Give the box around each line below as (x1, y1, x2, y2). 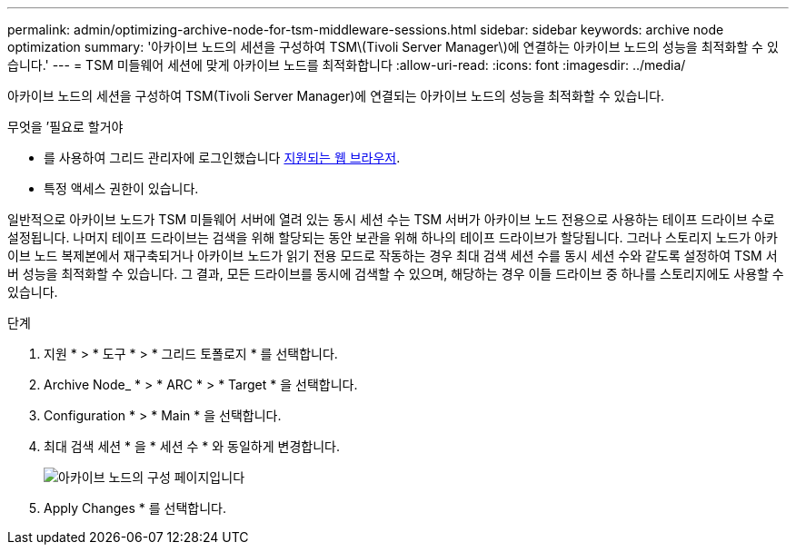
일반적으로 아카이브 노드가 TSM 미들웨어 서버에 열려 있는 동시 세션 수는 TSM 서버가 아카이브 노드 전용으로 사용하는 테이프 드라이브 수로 (7, 212, 775, 227)
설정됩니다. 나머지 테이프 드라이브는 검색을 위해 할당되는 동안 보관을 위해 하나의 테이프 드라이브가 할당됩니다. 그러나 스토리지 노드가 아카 (7, 230, 778, 245)
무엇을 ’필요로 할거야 (7, 119, 124, 134)
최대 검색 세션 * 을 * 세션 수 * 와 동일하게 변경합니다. (44, 439, 340, 454)
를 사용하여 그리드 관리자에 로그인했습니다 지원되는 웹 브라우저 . (44, 150, 401, 165)
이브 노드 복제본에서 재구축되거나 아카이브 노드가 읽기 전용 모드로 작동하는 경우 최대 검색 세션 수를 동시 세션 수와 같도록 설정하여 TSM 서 (7, 248, 778, 263)
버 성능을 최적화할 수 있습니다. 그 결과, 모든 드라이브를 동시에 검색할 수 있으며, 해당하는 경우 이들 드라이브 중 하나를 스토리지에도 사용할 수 (7, 266, 784, 281)
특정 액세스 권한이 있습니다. (44, 181, 199, 196)
